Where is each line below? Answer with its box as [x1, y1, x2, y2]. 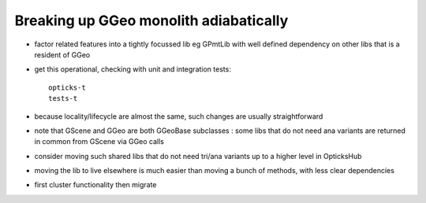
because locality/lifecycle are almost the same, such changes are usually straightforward [34, 111, 323, 121]
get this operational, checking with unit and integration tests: [34, 65, 232, 74]
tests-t [48, 94, 78, 103]
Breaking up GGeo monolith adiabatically [14, 12, 289, 29]
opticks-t [48, 83, 86, 92]
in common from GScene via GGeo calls [34, 137, 165, 146]
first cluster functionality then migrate [34, 180, 157, 190]
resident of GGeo [34, 50, 91, 59]
